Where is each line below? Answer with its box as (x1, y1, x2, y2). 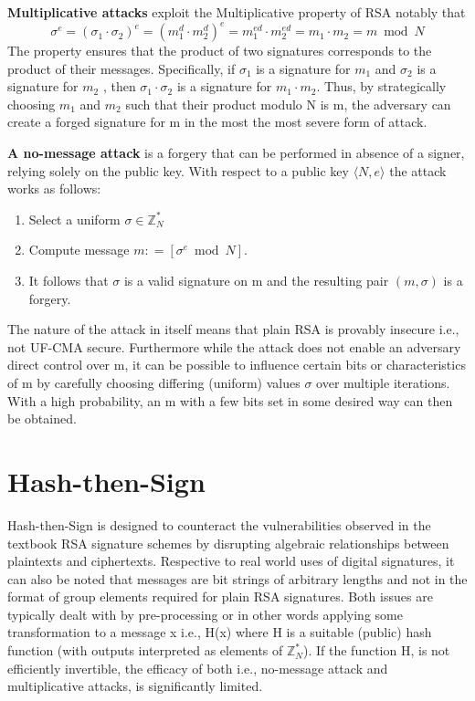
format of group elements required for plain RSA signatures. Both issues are (7, 587, 433, 606)
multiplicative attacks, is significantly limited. (7, 676, 263, 696)
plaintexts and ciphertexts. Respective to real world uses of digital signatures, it (7, 551, 455, 570)
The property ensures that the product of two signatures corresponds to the (7, 41, 432, 60)
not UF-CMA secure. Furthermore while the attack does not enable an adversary (7, 337, 461, 356)
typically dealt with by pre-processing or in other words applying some (7, 604, 403, 623)
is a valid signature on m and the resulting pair (123, 271, 389, 290)
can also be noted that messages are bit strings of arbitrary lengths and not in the (7, 569, 468, 588)
